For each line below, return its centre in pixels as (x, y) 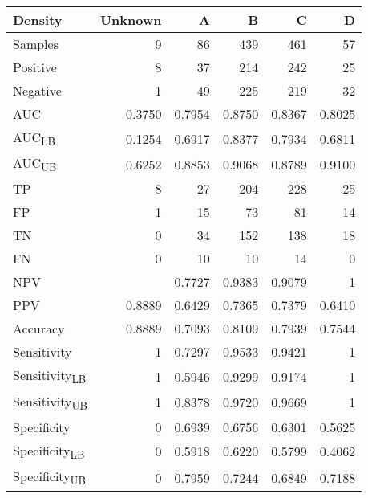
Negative (37, 90)
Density (38, 20)
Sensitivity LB (50, 376)
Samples (36, 44)
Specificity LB (49, 451)
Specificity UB (50, 477)
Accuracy (39, 329)
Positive (35, 67)
